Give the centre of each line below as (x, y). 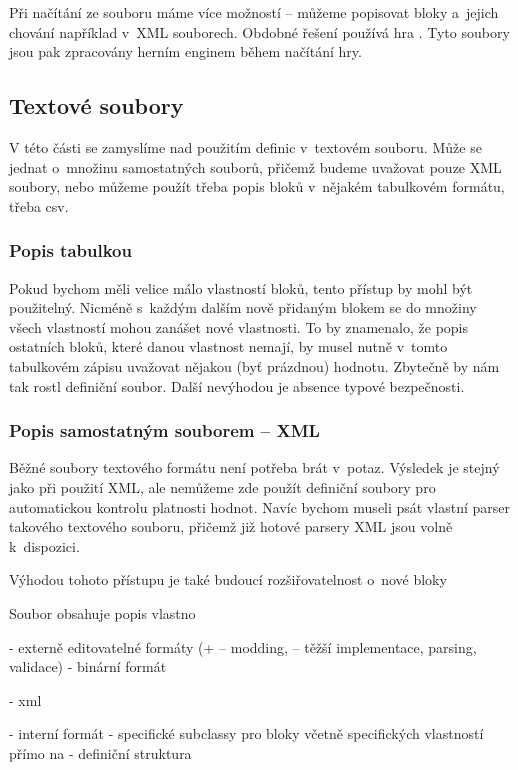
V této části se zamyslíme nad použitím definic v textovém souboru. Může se (245, 146)
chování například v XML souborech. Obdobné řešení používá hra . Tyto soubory (259, 31)
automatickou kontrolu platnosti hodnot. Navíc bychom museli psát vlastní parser (260, 506)
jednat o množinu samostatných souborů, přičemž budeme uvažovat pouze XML (255, 166)
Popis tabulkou (70, 250)
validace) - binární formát (88, 666)
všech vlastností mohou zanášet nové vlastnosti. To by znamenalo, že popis (239, 326)
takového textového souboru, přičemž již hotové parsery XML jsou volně (231, 526)
